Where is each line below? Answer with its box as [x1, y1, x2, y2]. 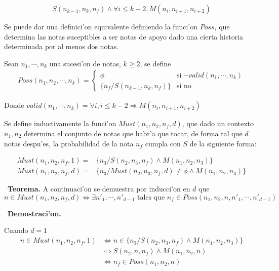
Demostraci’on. [8, 208, 61, 218]
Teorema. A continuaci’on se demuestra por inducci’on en [8, 183, 190, 194]
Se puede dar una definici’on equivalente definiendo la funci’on [4, 21, 197, 31]
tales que [137, 193, 165, 201]
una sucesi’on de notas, [49, 58, 121, 68]
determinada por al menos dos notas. [4, 41, 119, 52]
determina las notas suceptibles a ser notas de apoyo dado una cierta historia [4, 31, 244, 42]
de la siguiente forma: [189, 138, 257, 148]
